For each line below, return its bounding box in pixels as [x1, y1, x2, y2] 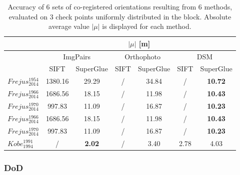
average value [48, 21, 89, 31]
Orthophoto [124, 51, 160, 61]
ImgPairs [63, 51, 91, 61]
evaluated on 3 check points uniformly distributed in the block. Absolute [8, 11, 231, 21]
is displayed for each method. [102, 21, 191, 31]
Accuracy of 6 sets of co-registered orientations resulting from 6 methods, [7, 1, 232, 11]
